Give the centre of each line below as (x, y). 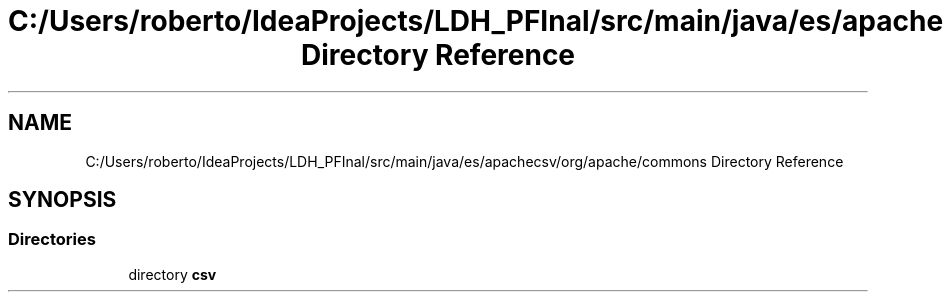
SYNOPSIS (62, 200)
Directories (52, 239)
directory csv (172, 274)
